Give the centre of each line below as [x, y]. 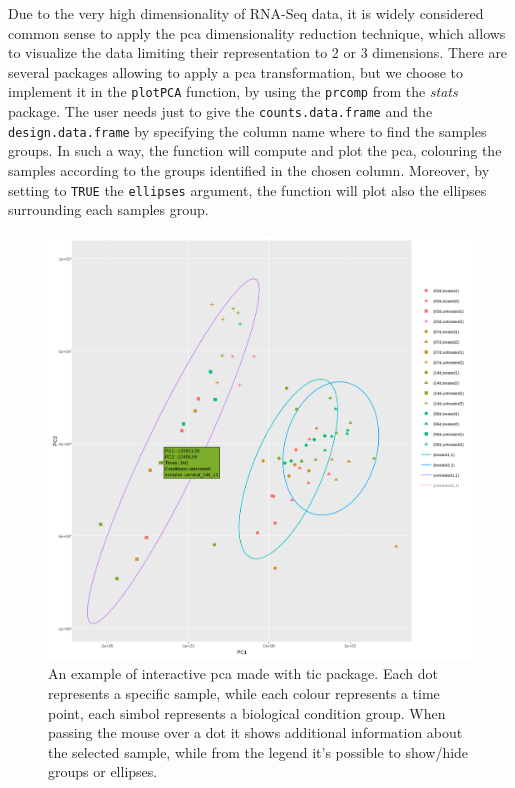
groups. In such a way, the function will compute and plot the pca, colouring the [255, 150]
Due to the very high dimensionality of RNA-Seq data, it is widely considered [246, 13]
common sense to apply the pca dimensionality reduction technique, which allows [257, 32]
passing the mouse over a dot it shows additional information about [255, 732]
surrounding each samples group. [108, 209]
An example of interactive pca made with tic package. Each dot [243, 673]
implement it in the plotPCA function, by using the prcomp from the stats [233, 91]
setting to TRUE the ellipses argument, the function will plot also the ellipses [247, 189]
